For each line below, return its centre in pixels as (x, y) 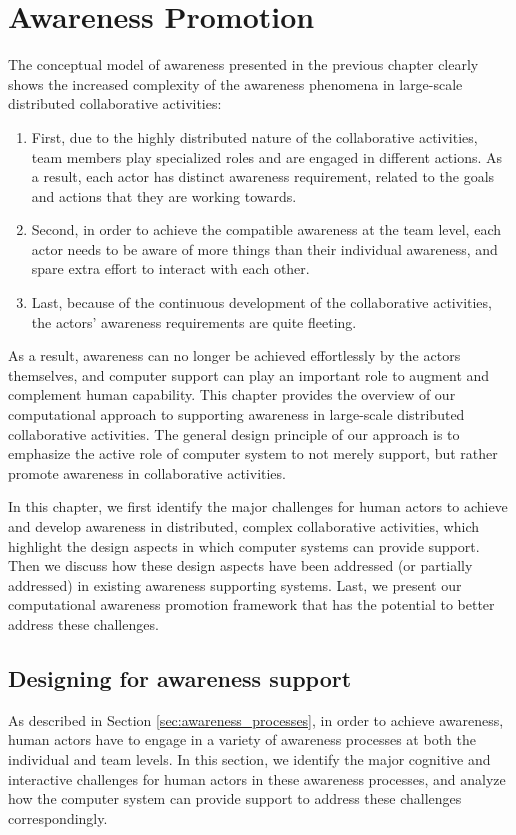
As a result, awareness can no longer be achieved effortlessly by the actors (234, 355)
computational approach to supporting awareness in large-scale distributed (236, 414)
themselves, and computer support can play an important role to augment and (249, 374)
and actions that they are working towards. (164, 195)
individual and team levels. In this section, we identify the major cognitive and (249, 758)
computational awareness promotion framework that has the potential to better (251, 604)
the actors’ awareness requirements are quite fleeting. (194, 321)
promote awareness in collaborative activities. (147, 472)
